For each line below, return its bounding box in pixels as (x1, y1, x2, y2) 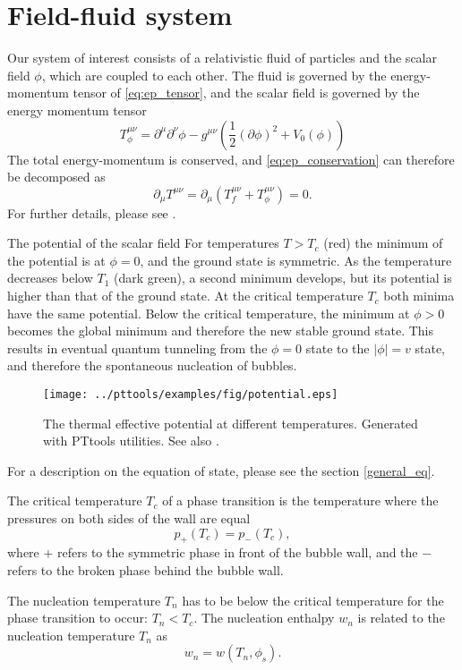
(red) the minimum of (323, 233, 443, 252)
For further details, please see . (7, 203, 176, 222)
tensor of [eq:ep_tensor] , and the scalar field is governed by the (73, 83, 420, 102)
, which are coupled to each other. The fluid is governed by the (41, 65, 387, 84)
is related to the (357, 608, 445, 627)
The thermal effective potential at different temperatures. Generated (43, 413, 418, 432)
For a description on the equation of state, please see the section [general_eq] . (7, 461, 435, 479)
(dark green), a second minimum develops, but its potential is (114, 268, 452, 287)
